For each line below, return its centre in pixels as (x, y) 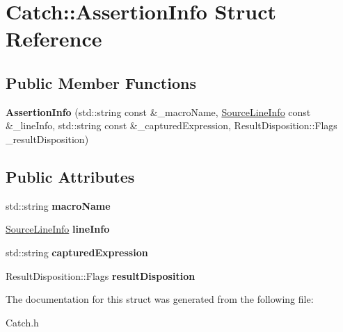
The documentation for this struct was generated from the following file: (160, 299)
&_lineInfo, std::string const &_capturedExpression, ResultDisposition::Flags (171, 125)
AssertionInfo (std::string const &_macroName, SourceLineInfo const (158, 111)
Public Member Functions (101, 82)
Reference (54, 39)
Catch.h (22, 322)
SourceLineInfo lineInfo (58, 229)
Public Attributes (70, 176)
